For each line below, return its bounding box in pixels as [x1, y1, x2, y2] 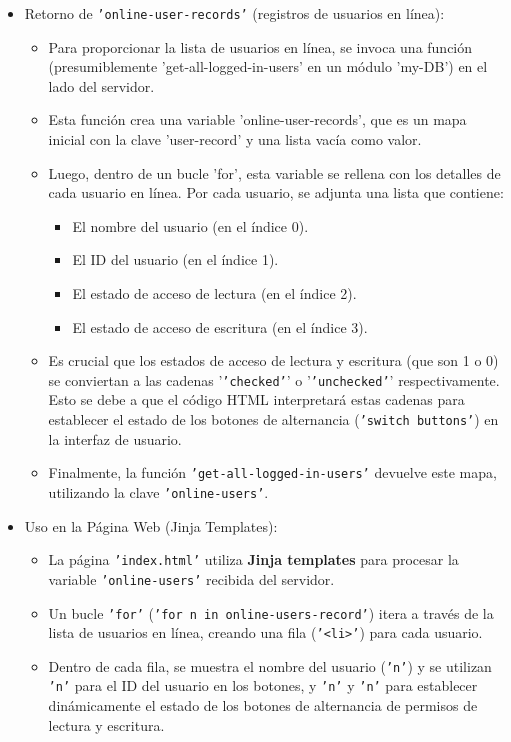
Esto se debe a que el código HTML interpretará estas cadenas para [48, 389, 465, 410]
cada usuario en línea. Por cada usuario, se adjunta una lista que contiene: [48, 182, 504, 203]
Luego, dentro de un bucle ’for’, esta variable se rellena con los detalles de [48, 162, 501, 183]
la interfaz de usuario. [48, 428, 182, 449]
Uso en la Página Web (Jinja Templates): [24, 515, 278, 536]
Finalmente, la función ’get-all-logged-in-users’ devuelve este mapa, [48, 462, 497, 483]
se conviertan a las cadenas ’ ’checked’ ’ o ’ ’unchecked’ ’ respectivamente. [48, 369, 500, 390]
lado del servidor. [48, 75, 155, 96]
